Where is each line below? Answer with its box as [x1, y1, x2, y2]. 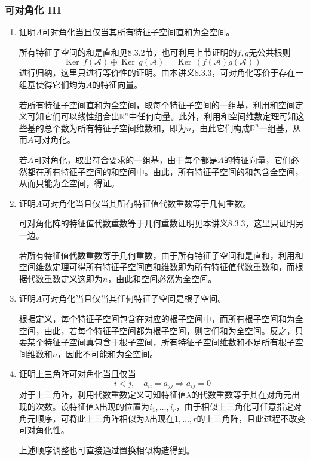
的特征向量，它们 [223, 153, 291, 165]
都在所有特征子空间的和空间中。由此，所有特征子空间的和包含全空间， [27, 165, 303, 177]
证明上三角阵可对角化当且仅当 [19, 367, 136, 380]
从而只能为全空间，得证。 [19, 177, 119, 189]
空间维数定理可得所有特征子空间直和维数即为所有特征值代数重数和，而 [19, 260, 295, 273]
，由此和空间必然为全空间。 [108, 272, 217, 284]
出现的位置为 [99, 400, 149, 412]
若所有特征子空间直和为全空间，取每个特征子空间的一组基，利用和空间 [19, 98, 295, 111]
